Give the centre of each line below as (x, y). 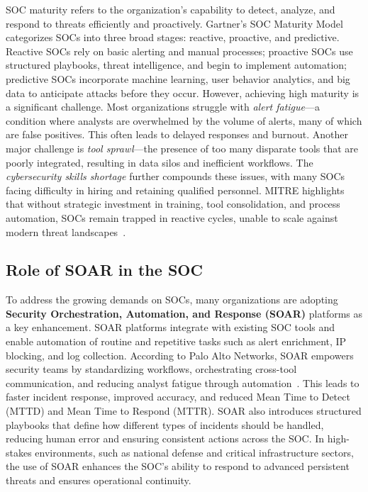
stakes (19, 452)
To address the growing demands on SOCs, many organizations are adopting (172, 300)
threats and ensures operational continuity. (99, 480)
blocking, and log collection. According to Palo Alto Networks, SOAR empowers (180, 355)
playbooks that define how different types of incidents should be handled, (165, 424)
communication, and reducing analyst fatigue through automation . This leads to (183, 382)
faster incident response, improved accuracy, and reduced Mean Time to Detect (178, 397)
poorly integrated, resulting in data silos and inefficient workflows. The (160, 162)
